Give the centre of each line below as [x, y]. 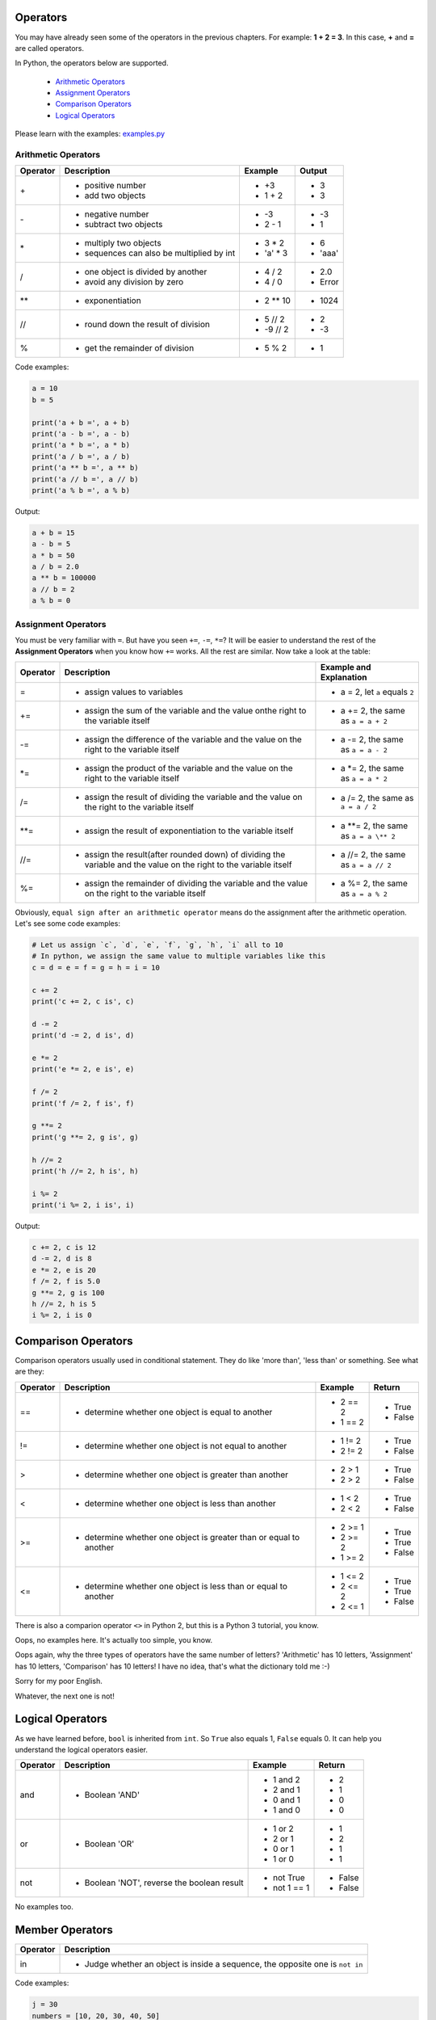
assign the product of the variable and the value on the [189, 768]
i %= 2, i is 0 [62, 1315]
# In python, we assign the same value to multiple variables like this [179, 956]
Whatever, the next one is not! [65, 1696]
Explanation [344, 677]
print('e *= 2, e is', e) [83, 1069]
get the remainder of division [139, 348]
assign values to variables [134, 692]
